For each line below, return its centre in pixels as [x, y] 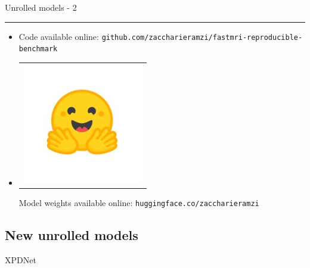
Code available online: [59, 36]
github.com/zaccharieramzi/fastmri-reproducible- [202, 37]
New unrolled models [72, 234]
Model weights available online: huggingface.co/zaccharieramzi [139, 202]
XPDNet [21, 259]
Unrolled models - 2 [41, 7]
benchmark [38, 49]
